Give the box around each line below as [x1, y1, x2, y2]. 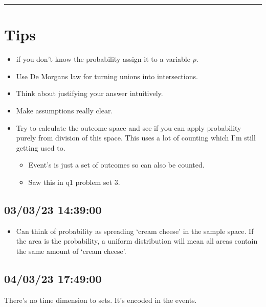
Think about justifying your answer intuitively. [16, 88, 163, 99]
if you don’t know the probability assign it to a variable [16, 54, 190, 64]
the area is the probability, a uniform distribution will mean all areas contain [16, 235, 258, 246]
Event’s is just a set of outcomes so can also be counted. [28, 159, 205, 170]
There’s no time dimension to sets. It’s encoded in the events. [4, 294, 197, 305]
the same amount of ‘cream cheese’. [16, 245, 126, 256]
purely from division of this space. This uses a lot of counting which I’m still [16, 132, 256, 143]
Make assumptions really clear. [16, 105, 113, 115]
